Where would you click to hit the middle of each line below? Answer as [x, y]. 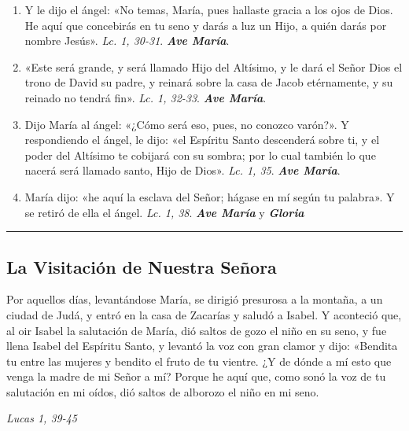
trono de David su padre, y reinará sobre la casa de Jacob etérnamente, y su [209, 82]
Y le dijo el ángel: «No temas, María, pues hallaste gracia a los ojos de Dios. [209, 9]
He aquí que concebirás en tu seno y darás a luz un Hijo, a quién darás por [206, 25]
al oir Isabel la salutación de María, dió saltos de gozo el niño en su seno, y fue [197, 330]
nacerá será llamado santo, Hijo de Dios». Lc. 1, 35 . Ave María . [182, 170]
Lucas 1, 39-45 [42, 418]
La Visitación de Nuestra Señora [142, 266]
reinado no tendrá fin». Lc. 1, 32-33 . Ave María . [146, 97]
